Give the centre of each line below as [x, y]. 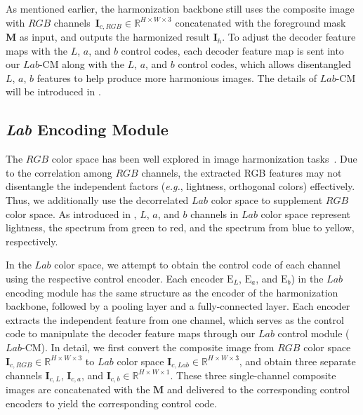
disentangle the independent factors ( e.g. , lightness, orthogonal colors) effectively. [180, 186]
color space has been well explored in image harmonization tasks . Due [204, 159]
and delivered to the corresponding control [259, 389]
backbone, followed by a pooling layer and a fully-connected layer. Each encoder [178, 306]
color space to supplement [267, 200]
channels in [214, 213]
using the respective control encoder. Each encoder [115, 278]
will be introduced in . [53, 91]
